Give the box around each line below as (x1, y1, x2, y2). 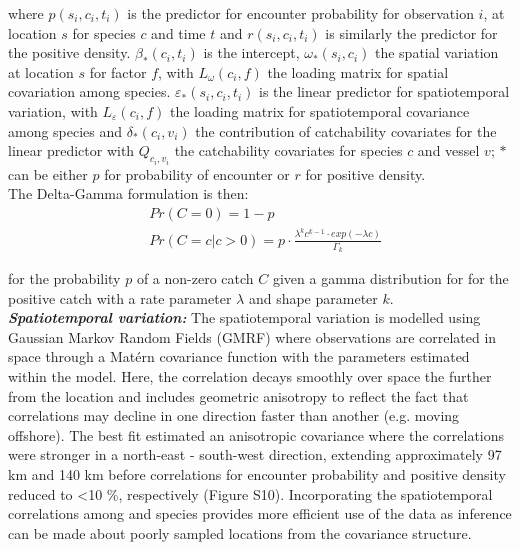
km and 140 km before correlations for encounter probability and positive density (8, 463, 506, 484)
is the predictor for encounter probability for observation (127, 3, 474, 23)
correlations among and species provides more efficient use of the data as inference (8, 503, 512, 524)
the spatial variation (374, 42, 499, 63)
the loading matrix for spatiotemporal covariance (169, 100, 470, 121)
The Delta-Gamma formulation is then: (8, 183, 249, 204)
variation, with (8, 100, 98, 121)
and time (151, 22, 206, 43)
